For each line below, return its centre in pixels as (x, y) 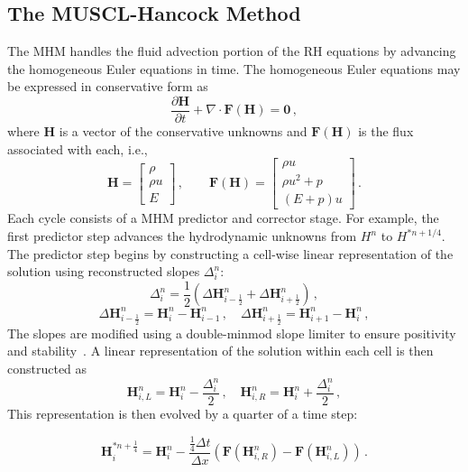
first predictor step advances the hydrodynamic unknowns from (182, 236)
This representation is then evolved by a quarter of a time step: (183, 414)
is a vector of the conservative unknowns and (183, 131)
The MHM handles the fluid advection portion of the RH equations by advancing (232, 51)
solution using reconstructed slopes (104, 271)
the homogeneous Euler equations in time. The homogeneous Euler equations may (234, 68)
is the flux (386, 131)
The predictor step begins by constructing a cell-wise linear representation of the (230, 253)
